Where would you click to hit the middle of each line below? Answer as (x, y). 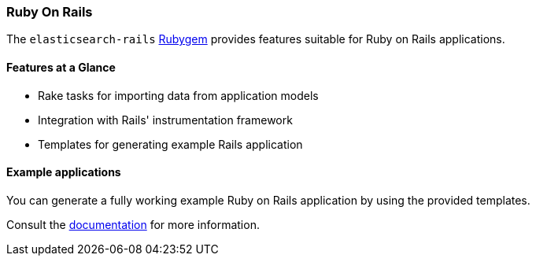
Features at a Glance (61, 67)
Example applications (64, 172)
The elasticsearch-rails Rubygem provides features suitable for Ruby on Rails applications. (256, 39)
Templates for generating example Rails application (170, 144)
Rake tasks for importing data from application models (178, 95)
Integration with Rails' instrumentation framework (165, 120)
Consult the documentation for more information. (133, 224)
